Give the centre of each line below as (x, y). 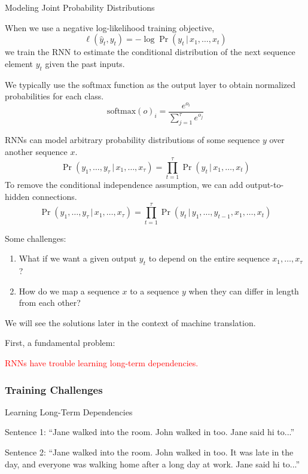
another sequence (36, 151)
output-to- (265, 185)
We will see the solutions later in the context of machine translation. (130, 322)
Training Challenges (54, 389)
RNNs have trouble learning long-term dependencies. (102, 363)
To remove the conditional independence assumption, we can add (124, 185)
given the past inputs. (85, 63)
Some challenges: (36, 238)
